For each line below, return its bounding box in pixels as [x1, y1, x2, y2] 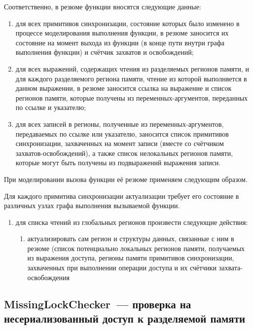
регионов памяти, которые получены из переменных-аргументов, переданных [15, 92, 248, 103]
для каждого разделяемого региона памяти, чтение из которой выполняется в [15, 73, 247, 83]
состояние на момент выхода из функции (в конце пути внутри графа [15, 37, 224, 47]
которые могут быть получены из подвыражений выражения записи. [15, 157, 221, 168]
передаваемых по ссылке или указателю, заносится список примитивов [15, 128, 229, 139]
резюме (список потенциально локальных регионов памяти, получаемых [27, 243, 245, 253]
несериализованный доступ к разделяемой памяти [4, 311, 246, 326]
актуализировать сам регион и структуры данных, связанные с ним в [27, 233, 234, 244]
